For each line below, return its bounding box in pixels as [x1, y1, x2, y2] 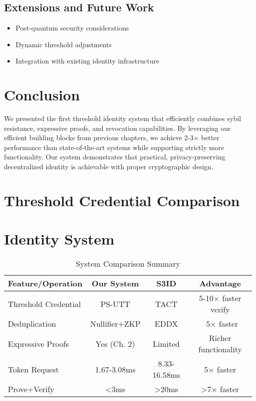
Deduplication [8, 318, 56, 330]
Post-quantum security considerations [15, 23, 129, 33]
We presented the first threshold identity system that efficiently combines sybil [4, 113, 241, 123]
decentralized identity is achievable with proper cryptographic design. [4, 161, 214, 172]
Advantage [199, 278, 241, 289]
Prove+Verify [8, 383, 55, 395]
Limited [153, 338, 180, 349]
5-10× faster [199, 292, 242, 304]
